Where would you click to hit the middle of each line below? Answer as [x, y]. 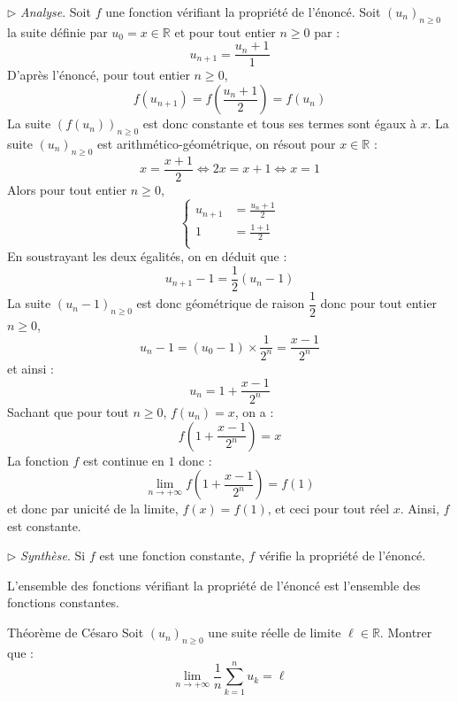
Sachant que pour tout [68, 411]
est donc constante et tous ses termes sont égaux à [279, 123]
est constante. [44, 525]
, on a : [254, 411]
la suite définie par [57, 31]
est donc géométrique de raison [221, 303]
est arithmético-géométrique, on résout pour [217, 143]
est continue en [124, 460]
